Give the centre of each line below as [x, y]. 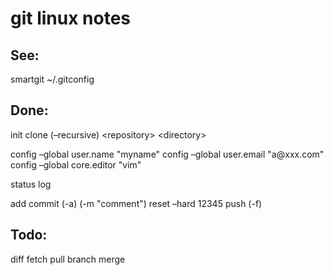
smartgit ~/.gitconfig [52, 79]
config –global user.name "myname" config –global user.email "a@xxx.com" [167, 154]
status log [31, 184]
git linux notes [71, 18]
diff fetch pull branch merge [68, 259]
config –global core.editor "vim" [76, 164]
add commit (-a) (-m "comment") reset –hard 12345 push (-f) [136, 203]
